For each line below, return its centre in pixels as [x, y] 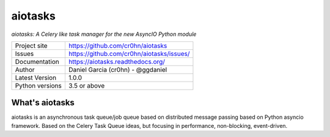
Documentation [37, 61]
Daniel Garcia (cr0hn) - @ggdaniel [118, 69]
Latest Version [36, 77]
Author [25, 69]
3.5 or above [86, 85]
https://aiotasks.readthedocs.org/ [116, 61]
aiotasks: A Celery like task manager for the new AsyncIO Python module [104, 34]
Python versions [38, 85]
